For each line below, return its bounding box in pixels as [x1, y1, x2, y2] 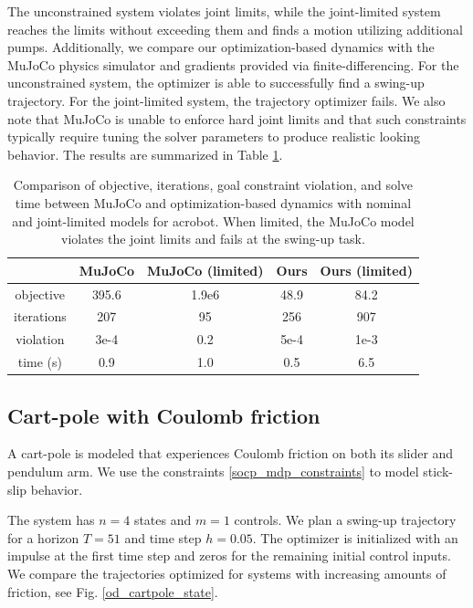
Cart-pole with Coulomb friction [7, 401, 321, 429]
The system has [7, 510, 95, 529]
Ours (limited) [320, 260, 413, 279]
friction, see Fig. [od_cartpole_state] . [7, 582, 218, 601]
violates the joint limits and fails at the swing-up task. [61, 229, 365, 248]
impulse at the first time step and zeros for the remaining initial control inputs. [7, 546, 451, 565]
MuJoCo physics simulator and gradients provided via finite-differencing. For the [7, 55, 459, 74]
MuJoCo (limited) [146, 260, 264, 279]
